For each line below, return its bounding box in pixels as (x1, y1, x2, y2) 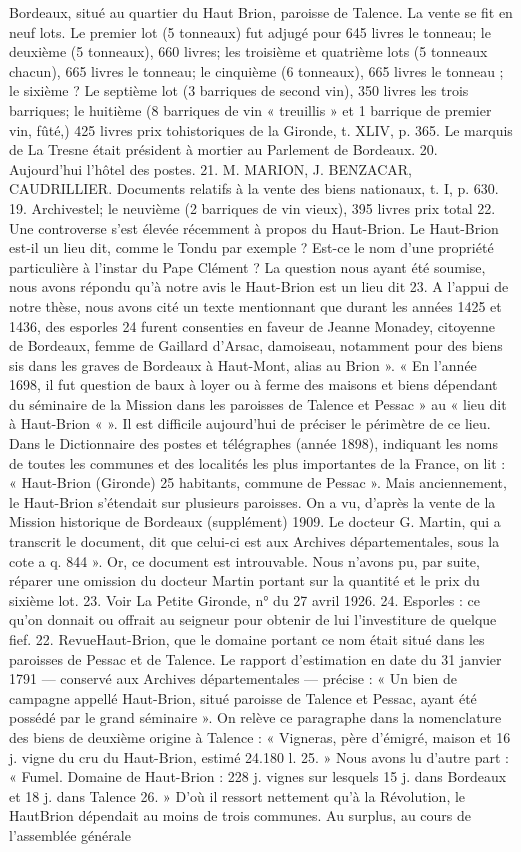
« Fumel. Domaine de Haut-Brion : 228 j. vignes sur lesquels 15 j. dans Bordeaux (9, 766, 507, 787)
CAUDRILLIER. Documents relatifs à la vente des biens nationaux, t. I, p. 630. (9, 178, 499, 199)
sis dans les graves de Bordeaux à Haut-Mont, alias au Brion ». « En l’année (9, 354, 477, 375)
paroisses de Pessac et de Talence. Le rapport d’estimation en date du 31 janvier (9, 648, 502, 669)
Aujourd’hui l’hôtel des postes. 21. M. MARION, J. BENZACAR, (9, 158, 412, 179)
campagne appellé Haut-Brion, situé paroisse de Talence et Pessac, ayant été (9, 687, 477, 708)
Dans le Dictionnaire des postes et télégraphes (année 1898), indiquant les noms (9, 433, 499, 454)
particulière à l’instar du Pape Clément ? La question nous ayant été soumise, (9, 256, 486, 277)
